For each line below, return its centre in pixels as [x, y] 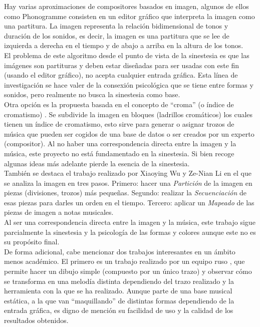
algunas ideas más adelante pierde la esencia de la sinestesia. [97, 163]
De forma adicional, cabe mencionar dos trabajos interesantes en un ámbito [120, 251]
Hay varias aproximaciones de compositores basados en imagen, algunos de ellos [126, 6]
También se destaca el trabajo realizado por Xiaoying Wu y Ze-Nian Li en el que [128, 173]
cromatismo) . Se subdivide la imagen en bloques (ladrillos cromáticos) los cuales [128, 114]
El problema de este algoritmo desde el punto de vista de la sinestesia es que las [127, 55]
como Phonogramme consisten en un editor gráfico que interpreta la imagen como [129, 16]
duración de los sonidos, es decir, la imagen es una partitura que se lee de [117, 35]
